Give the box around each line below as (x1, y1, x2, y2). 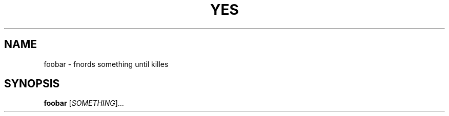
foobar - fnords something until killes (44, 59, 169, 68)
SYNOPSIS (4, 77, 60, 90)
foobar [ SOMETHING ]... (44, 99, 124, 108)
